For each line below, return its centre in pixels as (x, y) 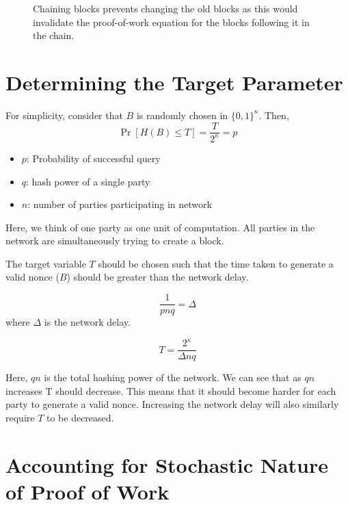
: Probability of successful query (93, 158)
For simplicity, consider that (64, 115)
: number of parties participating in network (120, 204)
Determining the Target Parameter (174, 82)
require (20, 418)
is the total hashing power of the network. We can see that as (173, 377)
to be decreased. (80, 418)
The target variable (46, 263)
